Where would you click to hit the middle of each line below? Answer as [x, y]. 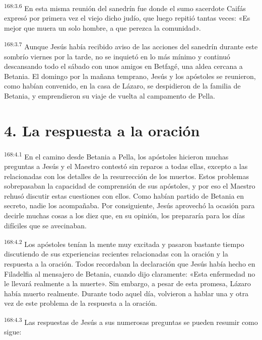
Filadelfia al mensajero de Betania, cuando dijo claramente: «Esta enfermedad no [130, 273]
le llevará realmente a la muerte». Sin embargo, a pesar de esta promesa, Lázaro [127, 283]
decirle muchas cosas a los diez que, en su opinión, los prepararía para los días [124, 215]
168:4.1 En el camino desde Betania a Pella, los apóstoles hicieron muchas [116, 155]
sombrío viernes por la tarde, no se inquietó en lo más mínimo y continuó [117, 56]
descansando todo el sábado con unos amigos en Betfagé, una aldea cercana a [123, 66]
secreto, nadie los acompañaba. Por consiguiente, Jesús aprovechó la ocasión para [129, 205]
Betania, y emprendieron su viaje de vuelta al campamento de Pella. [110, 96]
